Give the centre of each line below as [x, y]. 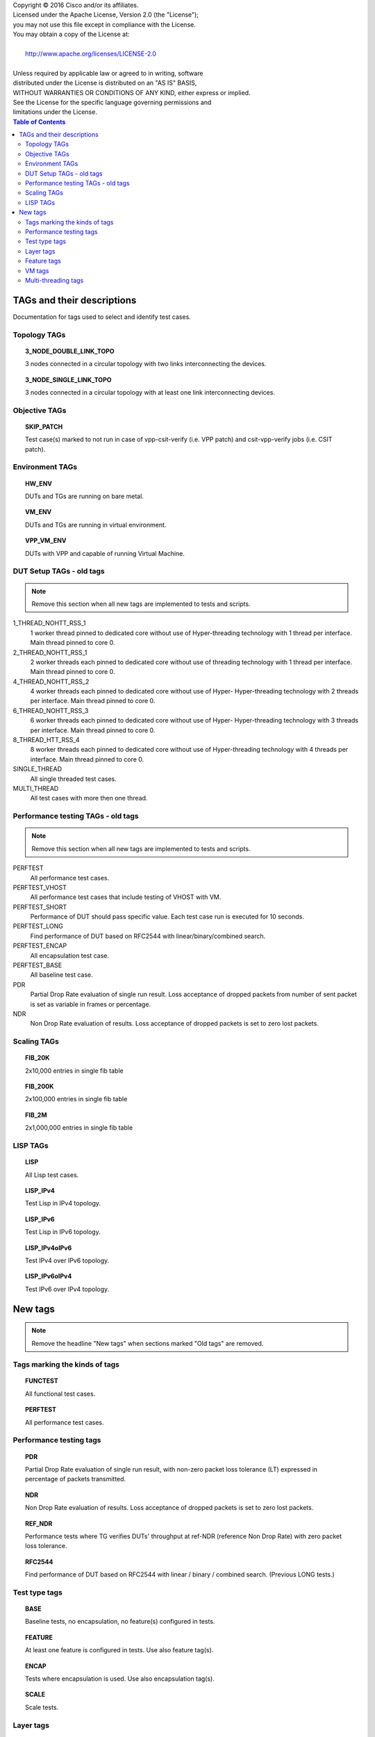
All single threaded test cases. [74, 779]
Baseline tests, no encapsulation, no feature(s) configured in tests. [120, 1622]
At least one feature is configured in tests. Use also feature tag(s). [119, 1650]
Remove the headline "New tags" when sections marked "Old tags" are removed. [148, 1343]
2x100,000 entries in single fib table [76, 1099]
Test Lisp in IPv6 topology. [63, 1232]
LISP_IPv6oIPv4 [49, 1276]
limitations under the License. [55, 112]
